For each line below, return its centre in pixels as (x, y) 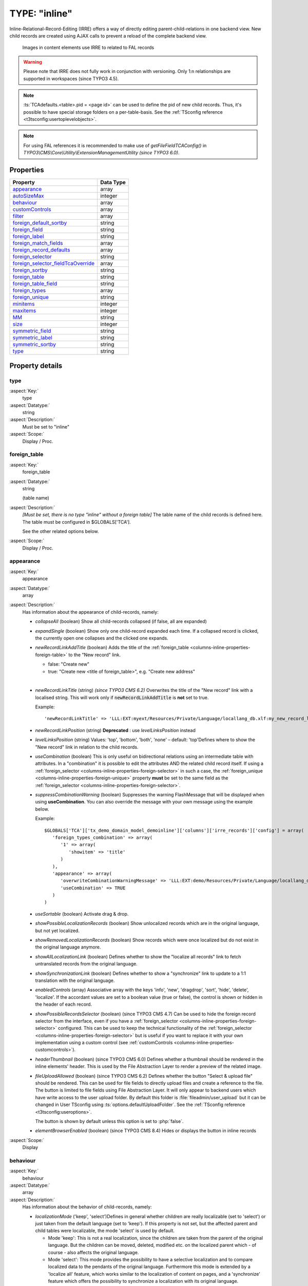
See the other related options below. (61, 531)
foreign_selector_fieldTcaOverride (54, 263)
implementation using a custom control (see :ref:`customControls (104, 1043)
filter (18, 216)
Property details (36, 365)
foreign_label (28, 237)
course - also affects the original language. (93, 1252)
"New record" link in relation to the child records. (87, 747)
